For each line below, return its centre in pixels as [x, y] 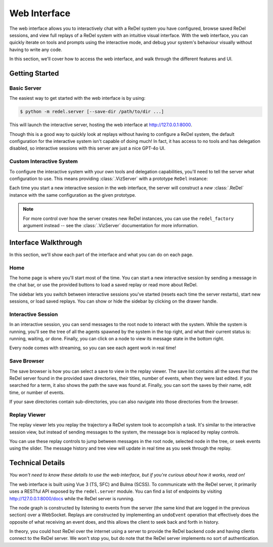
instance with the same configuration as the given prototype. [73, 195]
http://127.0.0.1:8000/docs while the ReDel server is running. [72, 498]
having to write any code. [36, 49]
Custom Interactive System [43, 161]
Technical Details [37, 463]
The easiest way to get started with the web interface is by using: [77, 98]
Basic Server [25, 88]
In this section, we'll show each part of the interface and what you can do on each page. [101, 254]
